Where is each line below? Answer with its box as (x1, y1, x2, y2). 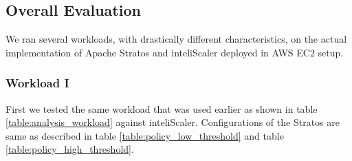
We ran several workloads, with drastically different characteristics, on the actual (5, 32, 347, 46)
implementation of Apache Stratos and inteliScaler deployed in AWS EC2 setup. (5, 45, 344, 59)
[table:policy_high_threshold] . (5, 142, 134, 156)
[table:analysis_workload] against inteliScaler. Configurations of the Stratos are (5, 115, 340, 129)
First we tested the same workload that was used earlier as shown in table (5, 101, 318, 116)
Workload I (5, 74, 69, 92)
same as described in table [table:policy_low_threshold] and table (5, 128, 284, 142)
